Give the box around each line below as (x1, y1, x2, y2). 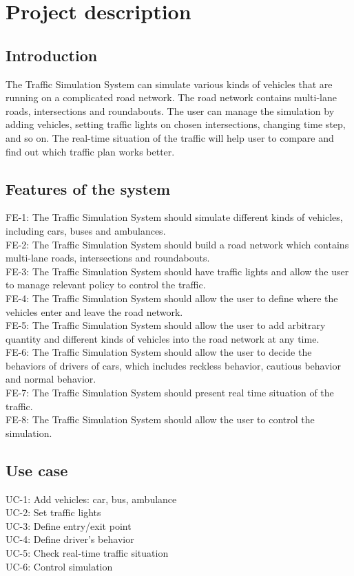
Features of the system (6, 178, 171, 199)
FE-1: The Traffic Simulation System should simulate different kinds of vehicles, (6, 210, 343, 224)
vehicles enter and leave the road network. (6, 304, 183, 319)
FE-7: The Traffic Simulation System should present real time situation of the (6, 385, 334, 400)
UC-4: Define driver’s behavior (6, 532, 134, 546)
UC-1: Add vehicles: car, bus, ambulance (6, 491, 177, 506)
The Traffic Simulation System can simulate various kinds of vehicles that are (6, 76, 333, 91)
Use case (6, 459, 68, 480)
